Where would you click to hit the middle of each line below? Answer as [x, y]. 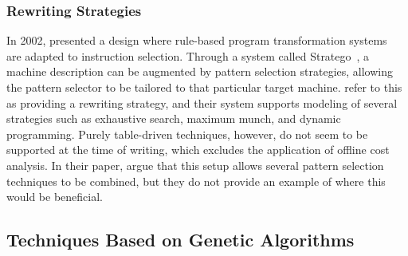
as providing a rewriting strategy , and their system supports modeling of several [202, 102]
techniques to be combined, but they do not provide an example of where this [196, 181]
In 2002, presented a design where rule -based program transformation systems [197, 40]
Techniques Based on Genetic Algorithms [180, 240]
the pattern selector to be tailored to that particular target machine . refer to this [204, 87]
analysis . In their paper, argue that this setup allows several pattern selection [195, 165]
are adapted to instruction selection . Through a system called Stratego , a [188, 55]
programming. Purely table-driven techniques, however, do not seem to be [187, 134]
